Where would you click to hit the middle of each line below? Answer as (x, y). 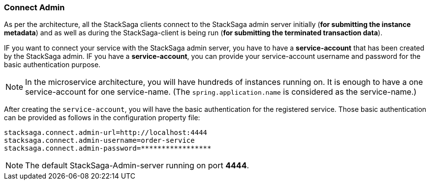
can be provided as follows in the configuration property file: (102, 118)
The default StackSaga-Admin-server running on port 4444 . (137, 166)
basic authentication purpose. (52, 65)
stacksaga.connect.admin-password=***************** (108, 148)
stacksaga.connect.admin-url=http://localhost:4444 (106, 133)
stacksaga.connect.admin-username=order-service (99, 141)
